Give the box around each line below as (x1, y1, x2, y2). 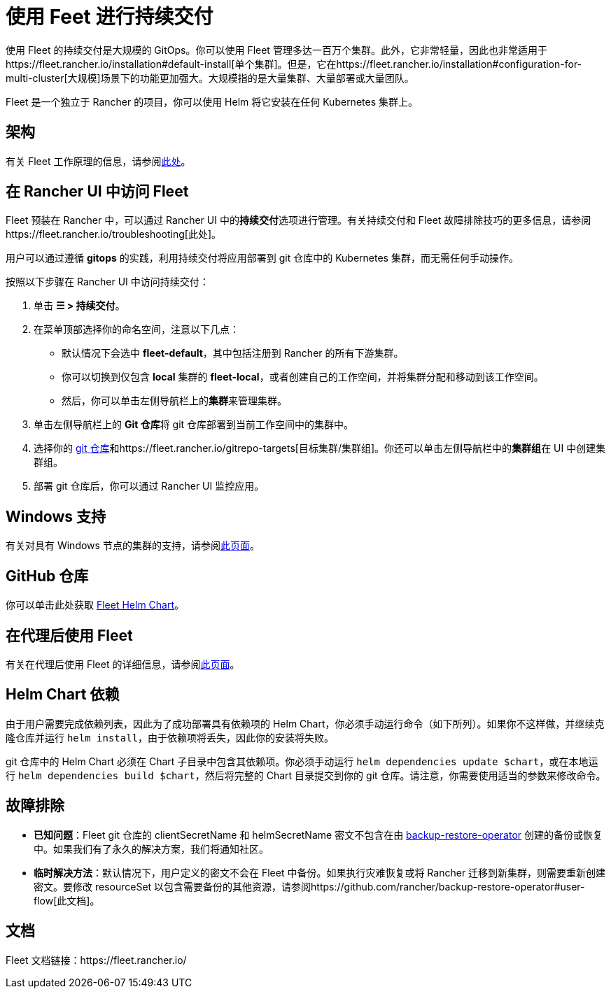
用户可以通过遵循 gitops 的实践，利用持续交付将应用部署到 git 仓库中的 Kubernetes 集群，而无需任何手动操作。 (6, 252, 519, 264)
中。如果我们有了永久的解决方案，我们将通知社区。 (34, 842, 269, 855)
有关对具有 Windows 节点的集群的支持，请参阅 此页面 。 (6, 539, 260, 552)
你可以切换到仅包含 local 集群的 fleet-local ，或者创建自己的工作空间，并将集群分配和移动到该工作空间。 (62, 371, 544, 383)
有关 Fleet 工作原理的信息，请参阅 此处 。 (6, 155, 191, 167)
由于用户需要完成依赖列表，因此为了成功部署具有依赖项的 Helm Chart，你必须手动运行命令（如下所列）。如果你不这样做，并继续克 (6, 717, 605, 730)
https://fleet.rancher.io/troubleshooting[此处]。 (6, 228, 222, 241)
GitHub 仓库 (6, 567, 89, 585)
